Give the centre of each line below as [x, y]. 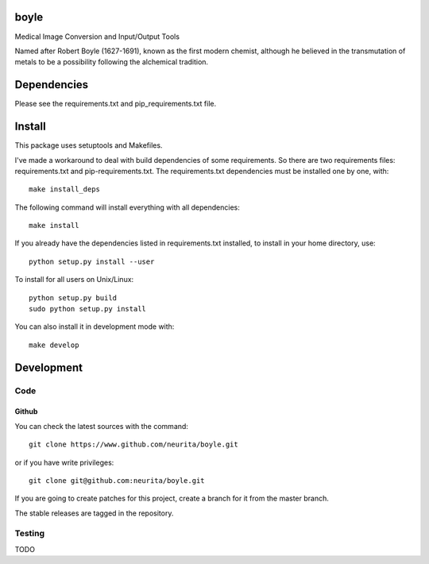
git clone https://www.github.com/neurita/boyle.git [133, 444]
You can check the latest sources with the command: [101, 426]
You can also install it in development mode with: [95, 326]
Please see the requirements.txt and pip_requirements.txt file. [116, 104]
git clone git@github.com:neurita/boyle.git [117, 480]
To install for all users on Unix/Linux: [74, 280]
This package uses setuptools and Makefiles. [89, 145]
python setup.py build [73, 297]
